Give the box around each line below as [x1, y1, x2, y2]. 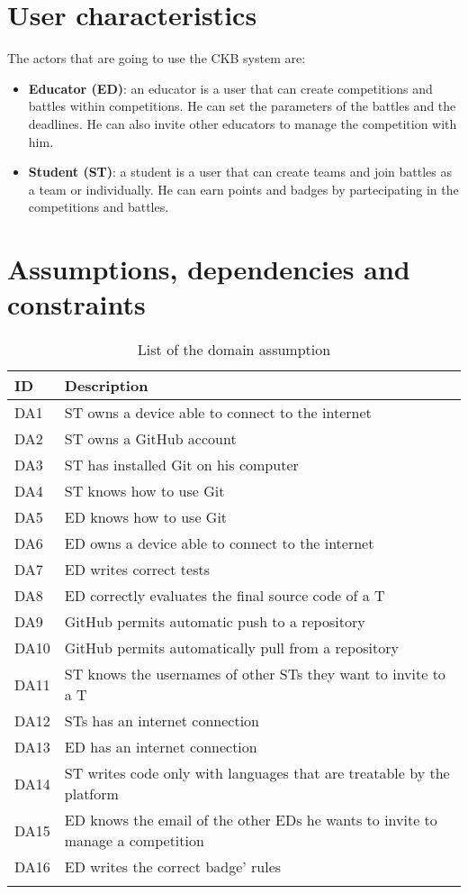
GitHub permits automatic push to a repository [64, 611, 365, 633]
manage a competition [64, 830, 204, 852]
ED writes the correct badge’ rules [64, 856, 282, 878]
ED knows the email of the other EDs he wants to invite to [64, 809, 437, 831]
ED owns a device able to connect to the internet [64, 533, 374, 554]
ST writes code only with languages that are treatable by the [64, 762, 450, 784]
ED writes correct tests [64, 559, 211, 580]
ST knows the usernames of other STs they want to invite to [64, 663, 445, 685]
